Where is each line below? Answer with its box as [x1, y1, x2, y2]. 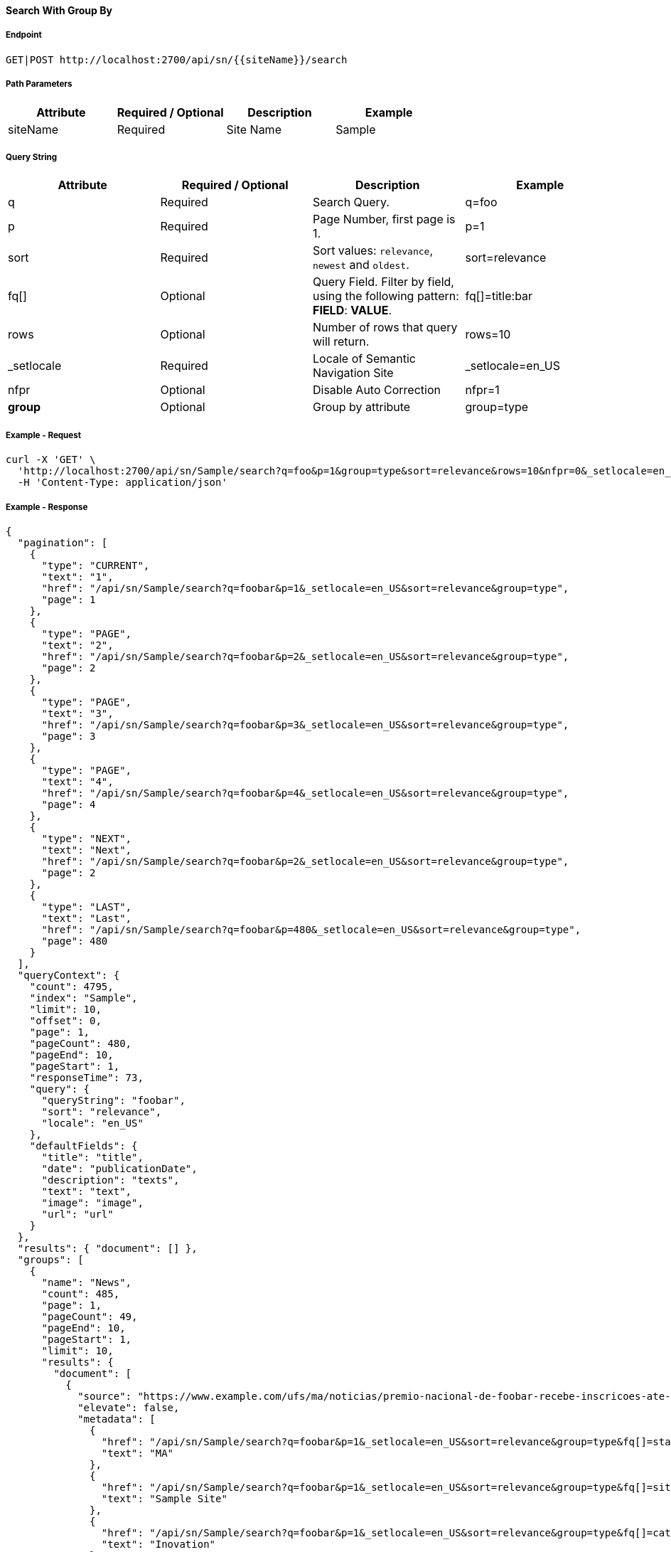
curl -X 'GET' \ [6, 454, 96, 466]
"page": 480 [41, 935, 108, 947]
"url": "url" [41, 1208, 114, 1220]
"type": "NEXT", [41, 832, 132, 844]
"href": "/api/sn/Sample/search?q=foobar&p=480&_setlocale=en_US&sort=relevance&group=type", [41, 923, 581, 935]
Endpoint [6, 30, 42, 41]
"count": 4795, [29, 980, 114, 992]
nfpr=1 [465, 383, 500, 398]
